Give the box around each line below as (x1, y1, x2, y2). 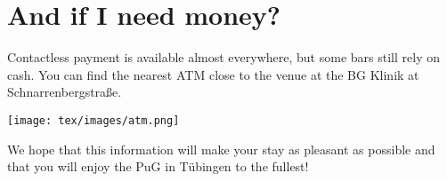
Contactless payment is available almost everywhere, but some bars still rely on (7, 48, 440, 67)
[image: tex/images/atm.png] (7, 114, 180, 127)
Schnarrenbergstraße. (7, 83, 122, 101)
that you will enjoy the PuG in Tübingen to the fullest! (7, 157, 309, 176)
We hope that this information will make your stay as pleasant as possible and (7, 139, 435, 158)
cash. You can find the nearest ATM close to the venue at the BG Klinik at (7, 65, 419, 83)
